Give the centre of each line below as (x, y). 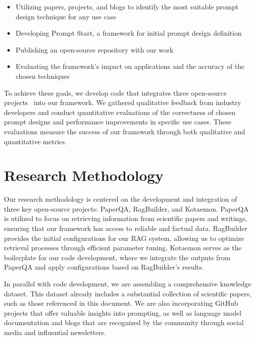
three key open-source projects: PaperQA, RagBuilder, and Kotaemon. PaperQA (127, 208)
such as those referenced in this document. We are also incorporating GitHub (121, 303)
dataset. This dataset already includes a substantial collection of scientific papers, (128, 293)
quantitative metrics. (35, 141)
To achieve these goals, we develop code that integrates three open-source (115, 92)
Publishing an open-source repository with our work (95, 49)
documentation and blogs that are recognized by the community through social (124, 322)
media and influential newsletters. (55, 332)
